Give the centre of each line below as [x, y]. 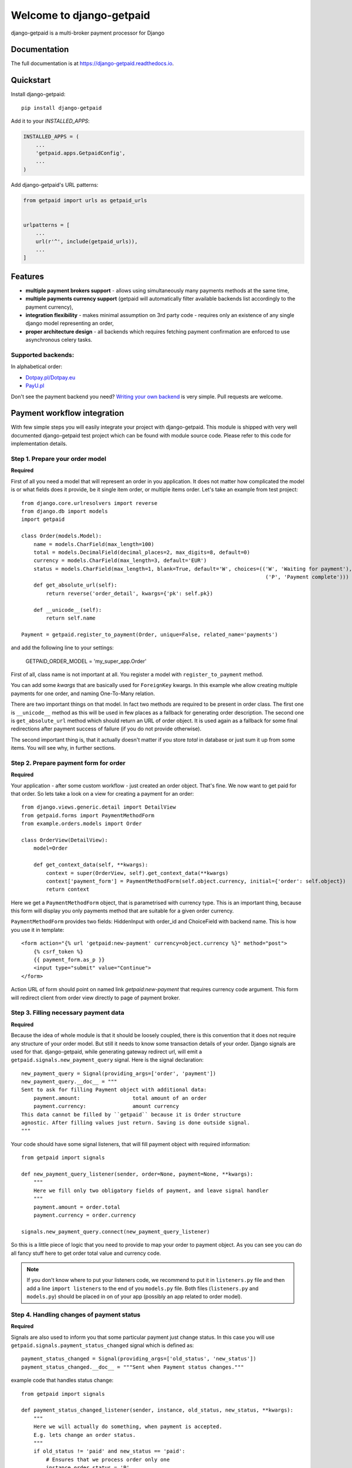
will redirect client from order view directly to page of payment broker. [95, 998]
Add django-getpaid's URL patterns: [55, 184]
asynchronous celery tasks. [59, 340]
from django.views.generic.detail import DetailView [99, 807]
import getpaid [43, 519]
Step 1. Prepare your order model [59, 459]
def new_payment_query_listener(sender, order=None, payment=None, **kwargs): [137, 1174]
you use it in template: [38, 930]
